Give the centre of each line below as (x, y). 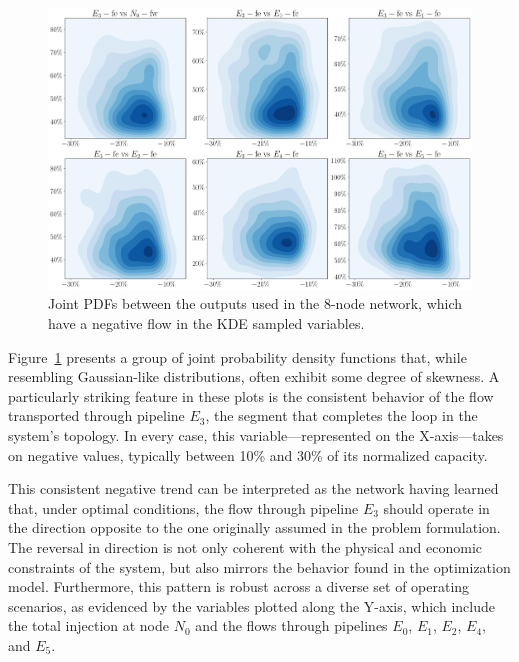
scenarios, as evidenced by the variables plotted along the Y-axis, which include (251, 605)
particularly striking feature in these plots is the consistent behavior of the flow (251, 395)
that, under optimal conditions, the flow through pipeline (183, 507)
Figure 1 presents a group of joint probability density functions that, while (237, 356)
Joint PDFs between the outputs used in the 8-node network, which (255, 303)
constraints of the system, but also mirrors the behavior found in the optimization (259, 566)
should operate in (436, 507)
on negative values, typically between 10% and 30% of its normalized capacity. (248, 454)
